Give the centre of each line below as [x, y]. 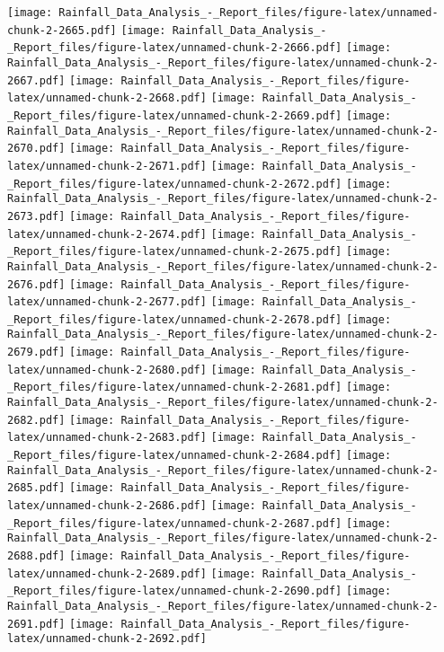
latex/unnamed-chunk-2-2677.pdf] [107, 302]
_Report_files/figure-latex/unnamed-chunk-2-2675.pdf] [175, 252]
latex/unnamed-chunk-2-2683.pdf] [107, 438]
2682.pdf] [36, 420]
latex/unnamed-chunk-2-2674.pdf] [107, 234]
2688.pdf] [36, 556]
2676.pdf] [36, 284]
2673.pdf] [36, 216]
